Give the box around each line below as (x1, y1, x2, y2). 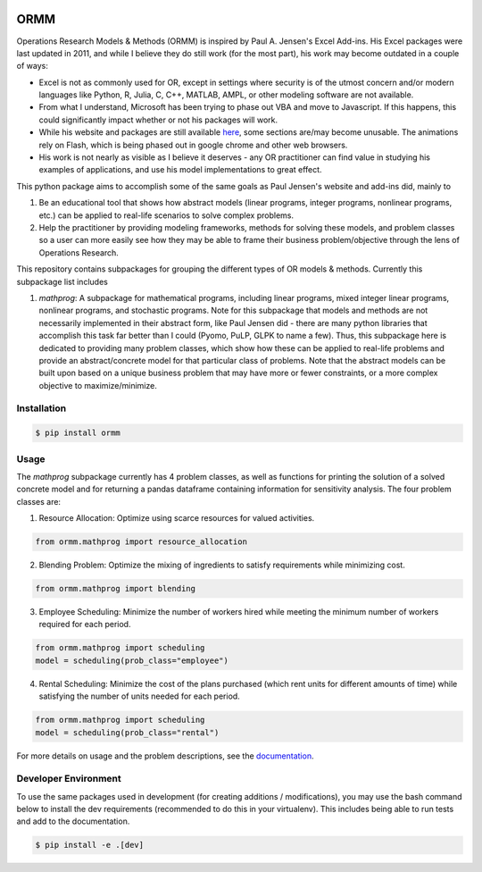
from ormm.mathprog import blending (35, 583, 196, 594)
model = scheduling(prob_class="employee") (35, 655, 229, 666)
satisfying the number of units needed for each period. (38, 691, 240, 701)
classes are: (16, 496, 62, 507)
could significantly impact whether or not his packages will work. (38, 114, 278, 125)
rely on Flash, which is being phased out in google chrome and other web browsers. (38, 139, 348, 150)
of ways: (16, 61, 48, 71)
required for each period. (38, 619, 131, 630)
